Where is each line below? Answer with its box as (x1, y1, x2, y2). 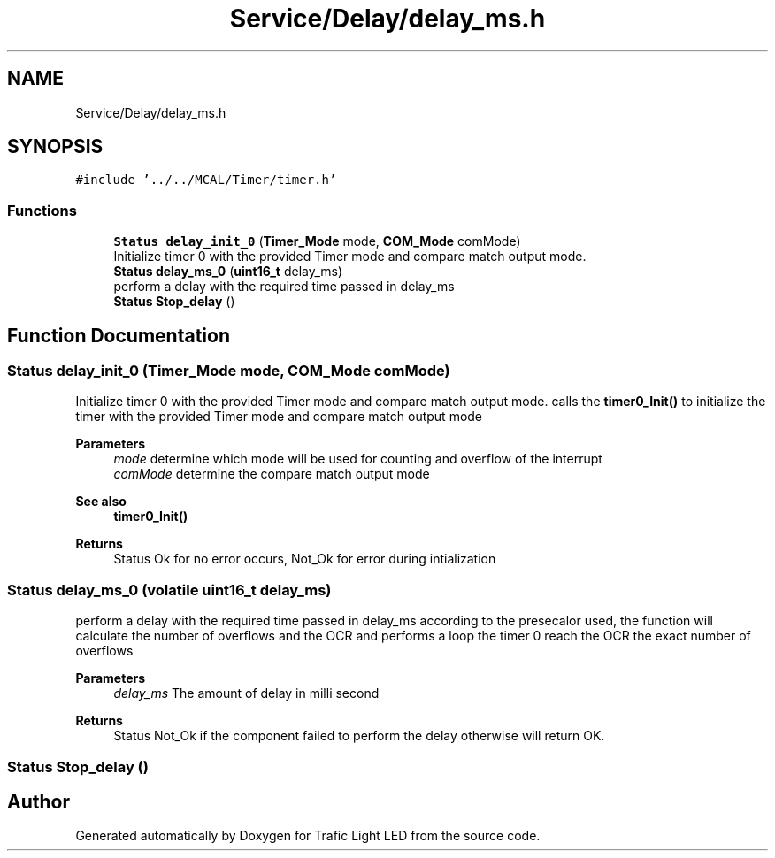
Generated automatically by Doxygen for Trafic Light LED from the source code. (75, 828, 541, 844)
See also (75, 494, 127, 509)
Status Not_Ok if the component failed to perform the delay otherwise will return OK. (113, 728, 605, 744)
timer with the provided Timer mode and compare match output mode (75, 409, 483, 425)
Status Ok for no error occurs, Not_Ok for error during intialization (113, 551, 496, 567)
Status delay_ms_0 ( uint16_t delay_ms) (113, 264, 343, 280)
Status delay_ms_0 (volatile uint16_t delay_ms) (7, 580, 332, 599)
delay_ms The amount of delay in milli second (113, 686, 380, 701)
